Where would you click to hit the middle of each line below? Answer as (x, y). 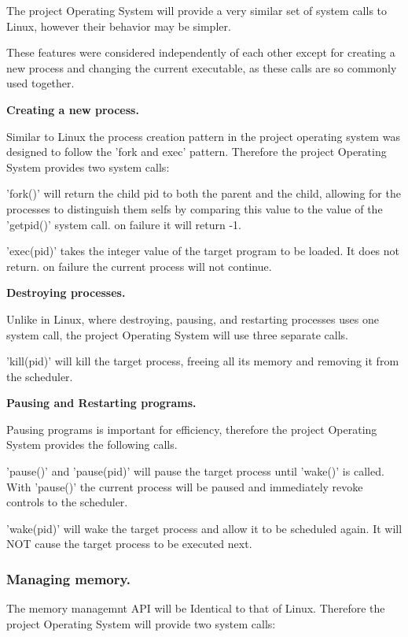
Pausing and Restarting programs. (101, 403)
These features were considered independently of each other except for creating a (201, 52)
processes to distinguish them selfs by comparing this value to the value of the (195, 208)
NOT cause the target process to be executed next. (129, 544)
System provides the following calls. (92, 444)
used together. (40, 83)
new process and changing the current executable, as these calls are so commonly (202, 67)
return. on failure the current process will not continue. (139, 266)
